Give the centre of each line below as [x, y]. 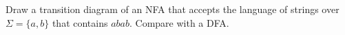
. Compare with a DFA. [179, 22]
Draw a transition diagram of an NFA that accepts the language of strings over [172, 9]
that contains [80, 22]
